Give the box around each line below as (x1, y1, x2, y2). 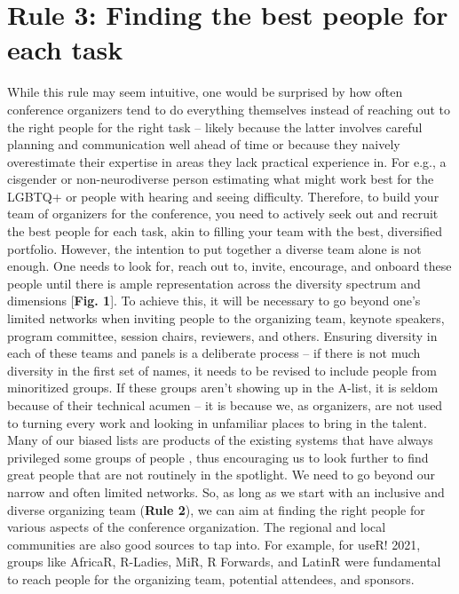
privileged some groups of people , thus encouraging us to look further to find (7, 447, 429, 466)
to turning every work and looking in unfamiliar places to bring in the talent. (7, 413, 427, 432)
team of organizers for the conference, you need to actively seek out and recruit (7, 204, 439, 223)
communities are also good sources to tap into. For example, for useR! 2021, (7, 535, 421, 553)
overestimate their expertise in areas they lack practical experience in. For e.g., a (7, 152, 447, 170)
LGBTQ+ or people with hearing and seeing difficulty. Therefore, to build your (7, 186, 439, 205)
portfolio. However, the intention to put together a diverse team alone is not (7, 239, 422, 257)
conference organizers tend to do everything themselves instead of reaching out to (7, 99, 451, 118)
